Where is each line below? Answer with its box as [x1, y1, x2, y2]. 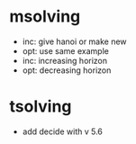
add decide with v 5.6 [22, 126, 104, 137]
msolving [9, 6, 81, 27]
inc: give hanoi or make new [22, 36, 128, 47]
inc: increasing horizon [22, 55, 108, 66]
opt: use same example [22, 45, 110, 56]
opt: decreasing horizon [22, 65, 112, 76]
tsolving [9, 96, 72, 117]
